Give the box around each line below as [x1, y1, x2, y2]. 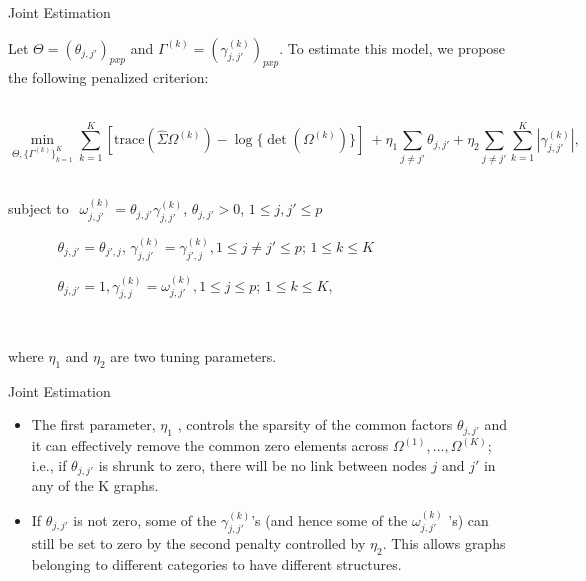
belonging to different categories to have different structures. [31, 554, 402, 575]
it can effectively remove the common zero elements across [31, 435, 389, 456]
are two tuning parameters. [110, 345, 277, 366]
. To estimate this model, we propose [279, 37, 506, 58]
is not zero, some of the [73, 509, 217, 530]
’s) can [448, 509, 489, 530]
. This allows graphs [382, 533, 506, 554]
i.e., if [31, 454, 67, 475]
